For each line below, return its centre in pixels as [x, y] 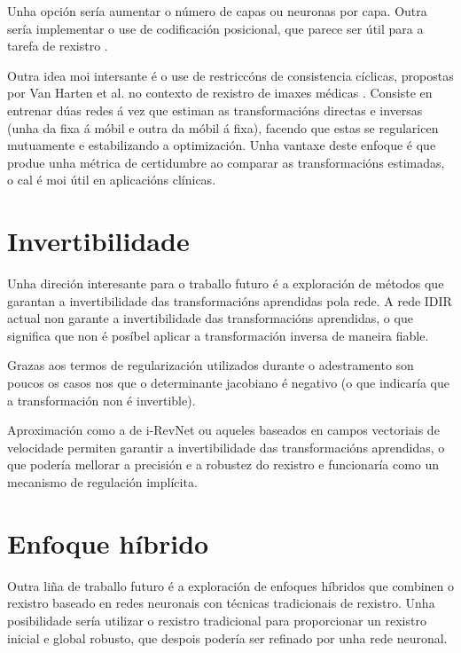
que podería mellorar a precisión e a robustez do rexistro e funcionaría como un [223, 464]
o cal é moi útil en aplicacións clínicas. [112, 180]
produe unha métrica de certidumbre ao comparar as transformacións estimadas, [226, 162]
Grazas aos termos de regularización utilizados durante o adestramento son [211, 365]
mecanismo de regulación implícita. [102, 482]
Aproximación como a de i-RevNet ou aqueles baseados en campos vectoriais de [223, 430]
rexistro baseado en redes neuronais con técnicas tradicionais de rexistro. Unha [221, 603]
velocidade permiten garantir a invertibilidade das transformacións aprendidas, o [226, 447]
